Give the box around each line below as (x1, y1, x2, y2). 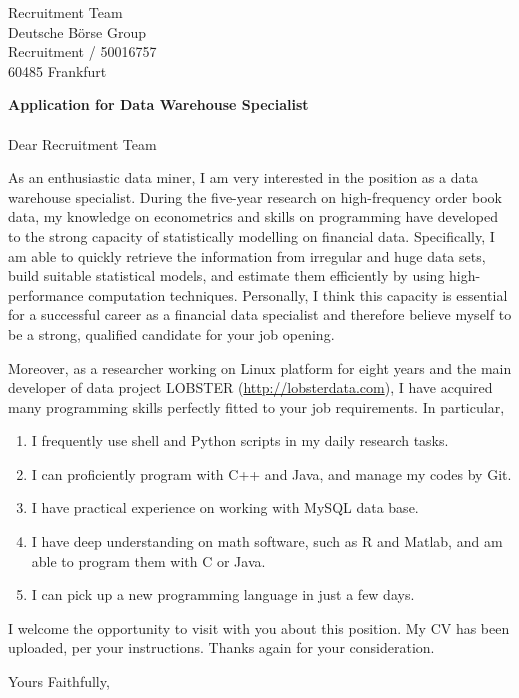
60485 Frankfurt (8, 60, 107, 81)
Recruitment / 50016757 (8, 41, 157, 62)
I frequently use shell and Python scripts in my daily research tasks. (31, 430, 449, 451)
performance (8, 284, 84, 305)
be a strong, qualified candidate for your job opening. (8, 323, 335, 344)
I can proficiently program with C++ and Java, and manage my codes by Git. (31, 463, 512, 484)
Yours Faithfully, (8, 671, 110, 692)
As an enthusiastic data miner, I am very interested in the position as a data (8, 167, 478, 188)
